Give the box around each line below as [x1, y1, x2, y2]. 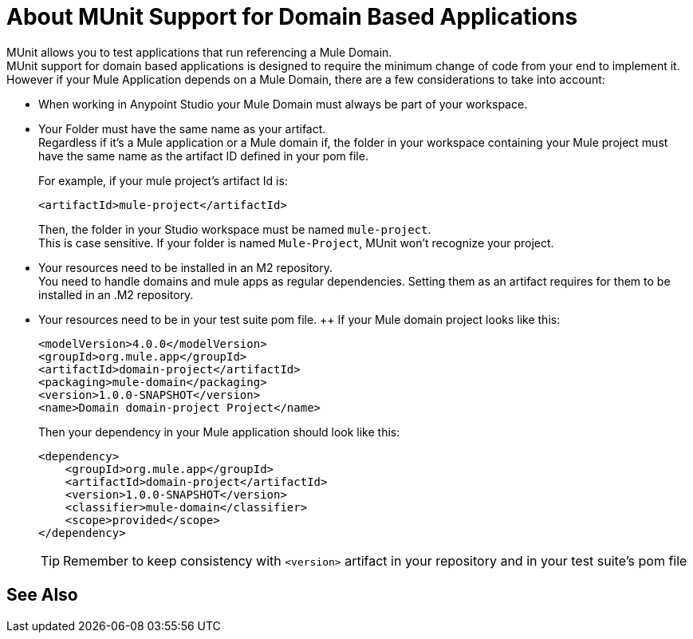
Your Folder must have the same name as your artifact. [38, 121, 326, 136]
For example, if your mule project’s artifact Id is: [38, 173, 288, 187]
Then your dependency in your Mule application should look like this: [38, 424, 400, 439]
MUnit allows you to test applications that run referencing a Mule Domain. [6, 45, 392, 59]
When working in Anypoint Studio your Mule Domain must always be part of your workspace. [38, 97, 528, 111]
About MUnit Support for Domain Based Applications [6, 3, 578, 30]
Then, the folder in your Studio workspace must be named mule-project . [38, 222, 431, 236]
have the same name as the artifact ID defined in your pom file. [38, 148, 368, 163]
